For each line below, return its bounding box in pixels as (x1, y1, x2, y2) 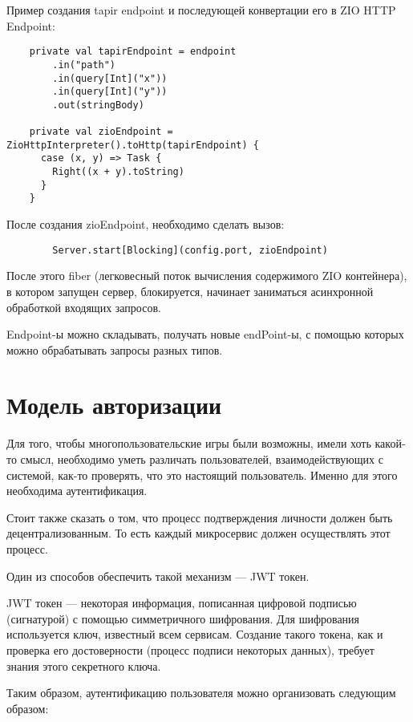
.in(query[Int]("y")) (52, 86, 168, 98)
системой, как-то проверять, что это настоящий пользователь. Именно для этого (6, 466, 398, 483)
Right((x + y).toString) (52, 166, 184, 178)
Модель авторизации (6, 388, 222, 421)
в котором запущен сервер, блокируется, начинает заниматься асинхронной (6, 282, 374, 299)
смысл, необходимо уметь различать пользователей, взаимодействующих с (20, 451, 383, 467)
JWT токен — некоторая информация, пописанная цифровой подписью (6, 594, 357, 611)
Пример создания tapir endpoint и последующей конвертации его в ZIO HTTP (6, 2, 396, 18)
